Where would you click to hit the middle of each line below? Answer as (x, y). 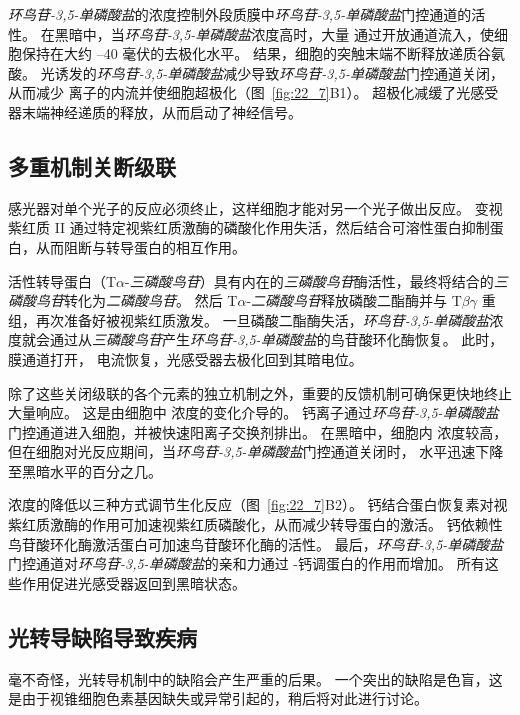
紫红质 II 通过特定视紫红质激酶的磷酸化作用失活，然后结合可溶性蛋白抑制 (249, 227)
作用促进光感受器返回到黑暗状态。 (133, 582)
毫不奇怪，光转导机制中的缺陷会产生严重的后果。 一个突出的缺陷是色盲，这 (255, 678)
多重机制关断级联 (92, 165)
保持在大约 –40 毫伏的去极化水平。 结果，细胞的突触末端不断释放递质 (249, 53)
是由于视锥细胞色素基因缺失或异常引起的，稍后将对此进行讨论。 (218, 698)
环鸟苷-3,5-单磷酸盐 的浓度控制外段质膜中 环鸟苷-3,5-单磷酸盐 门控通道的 (240, 14)
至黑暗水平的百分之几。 (85, 470)
